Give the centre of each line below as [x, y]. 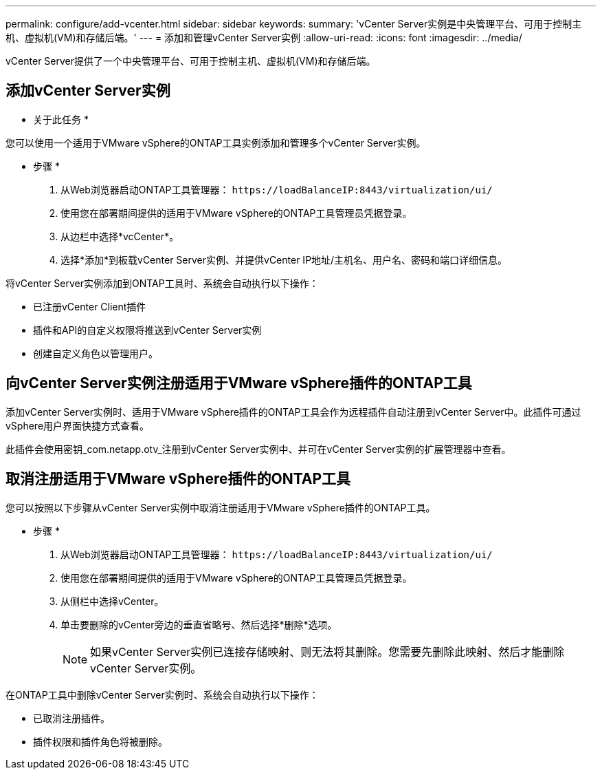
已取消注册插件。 [71, 718]
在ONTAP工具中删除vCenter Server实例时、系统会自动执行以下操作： [162, 694]
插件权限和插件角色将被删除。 [100, 741]
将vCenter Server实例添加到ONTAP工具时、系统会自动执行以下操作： [162, 283]
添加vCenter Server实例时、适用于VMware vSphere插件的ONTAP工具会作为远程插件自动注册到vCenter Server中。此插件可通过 [293, 412]
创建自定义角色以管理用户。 [96, 353]
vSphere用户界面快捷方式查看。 [78, 425]
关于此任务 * [61, 119]
